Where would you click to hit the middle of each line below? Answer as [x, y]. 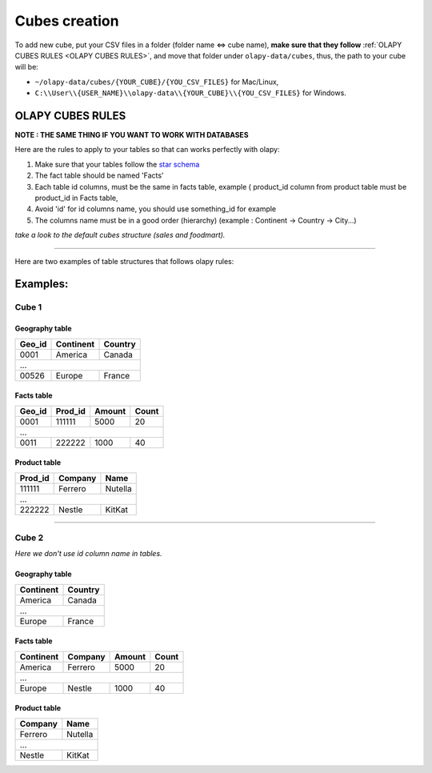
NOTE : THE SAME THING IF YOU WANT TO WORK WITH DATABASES [132, 135]
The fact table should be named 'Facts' [99, 175]
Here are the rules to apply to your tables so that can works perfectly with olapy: [147, 150]
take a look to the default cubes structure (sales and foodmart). [120, 235]
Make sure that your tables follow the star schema [117, 164]
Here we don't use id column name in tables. [89, 554]
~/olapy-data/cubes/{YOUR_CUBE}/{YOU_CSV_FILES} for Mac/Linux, [157, 82]
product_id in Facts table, [77, 198]
